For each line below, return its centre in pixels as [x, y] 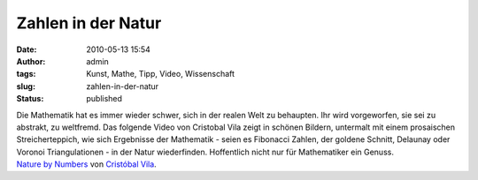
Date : [27, 49]
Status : [30, 99]
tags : [26, 74]
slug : [26, 86]
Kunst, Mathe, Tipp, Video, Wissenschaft [160, 74]
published [104, 99]
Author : [31, 61]
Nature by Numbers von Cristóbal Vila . [86, 164]
